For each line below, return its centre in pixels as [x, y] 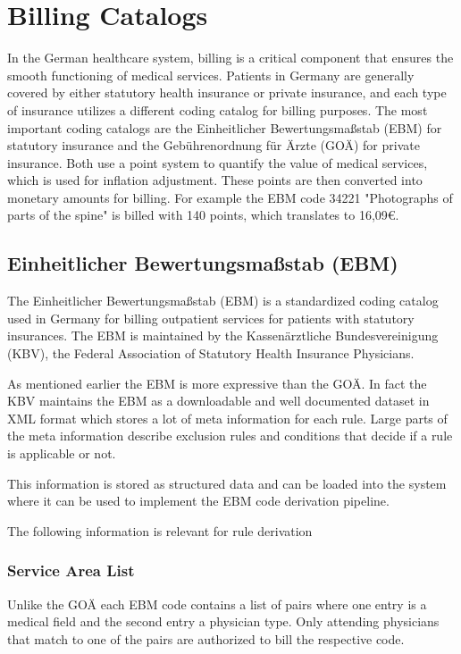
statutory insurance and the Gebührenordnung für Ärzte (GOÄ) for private [214, 145]
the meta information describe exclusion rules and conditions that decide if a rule [230, 436]
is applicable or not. [62, 453]
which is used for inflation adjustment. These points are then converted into [215, 180]
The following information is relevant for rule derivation [160, 530]
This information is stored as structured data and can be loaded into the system [227, 483]
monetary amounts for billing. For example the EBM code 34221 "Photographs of [230, 197]
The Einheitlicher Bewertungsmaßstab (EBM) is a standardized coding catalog [223, 301]
